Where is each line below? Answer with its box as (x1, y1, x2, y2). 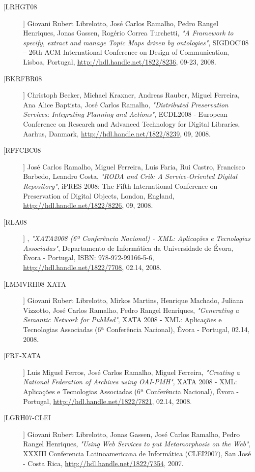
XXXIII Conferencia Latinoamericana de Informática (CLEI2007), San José (23, 448, 251, 458)
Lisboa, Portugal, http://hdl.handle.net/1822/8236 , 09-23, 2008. (23, 56, 216, 67)
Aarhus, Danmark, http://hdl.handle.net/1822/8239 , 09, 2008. (23, 128, 211, 138)
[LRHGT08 (3, 1, 37, 11)
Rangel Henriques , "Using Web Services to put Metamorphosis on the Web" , (23, 438, 251, 449)
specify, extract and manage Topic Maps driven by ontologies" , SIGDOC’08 (23, 37, 249, 47)
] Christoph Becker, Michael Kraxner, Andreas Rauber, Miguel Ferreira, (23, 90, 240, 100)
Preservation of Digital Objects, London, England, (23, 190, 174, 201)
